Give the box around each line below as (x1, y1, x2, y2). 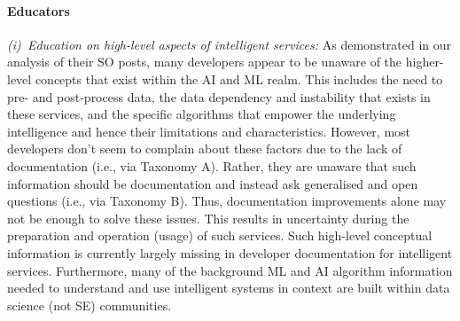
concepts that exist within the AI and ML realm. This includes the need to (35, 69, 443, 88)
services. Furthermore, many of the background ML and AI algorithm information (7, 261, 453, 279)
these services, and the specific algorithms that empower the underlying (7, 105, 396, 123)
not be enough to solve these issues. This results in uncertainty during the (7, 208, 409, 227)
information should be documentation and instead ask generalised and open (7, 174, 418, 192)
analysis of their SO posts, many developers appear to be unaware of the (7, 52, 402, 71)
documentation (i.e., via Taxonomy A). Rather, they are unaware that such (7, 156, 417, 175)
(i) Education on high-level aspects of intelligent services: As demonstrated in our (7, 35, 452, 53)
